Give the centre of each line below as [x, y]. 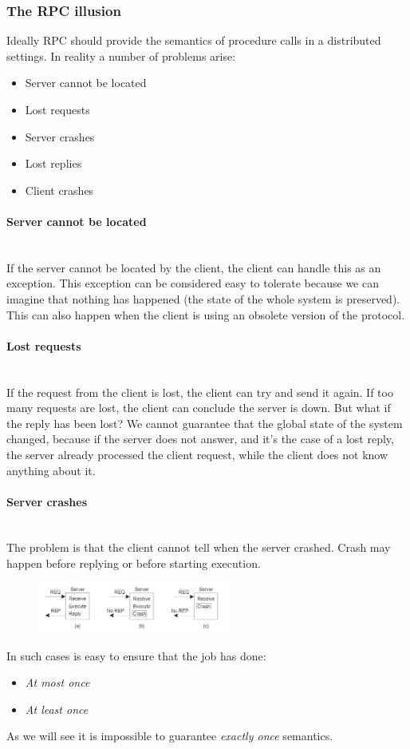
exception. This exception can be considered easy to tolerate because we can [193, 283]
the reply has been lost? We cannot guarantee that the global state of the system [205, 423]
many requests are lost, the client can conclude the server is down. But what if [199, 408]
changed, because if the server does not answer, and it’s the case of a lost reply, [200, 439]
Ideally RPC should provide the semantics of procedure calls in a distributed [194, 40]
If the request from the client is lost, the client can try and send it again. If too [200, 392]
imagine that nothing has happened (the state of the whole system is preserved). [203, 298]
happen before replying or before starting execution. [134, 563]
